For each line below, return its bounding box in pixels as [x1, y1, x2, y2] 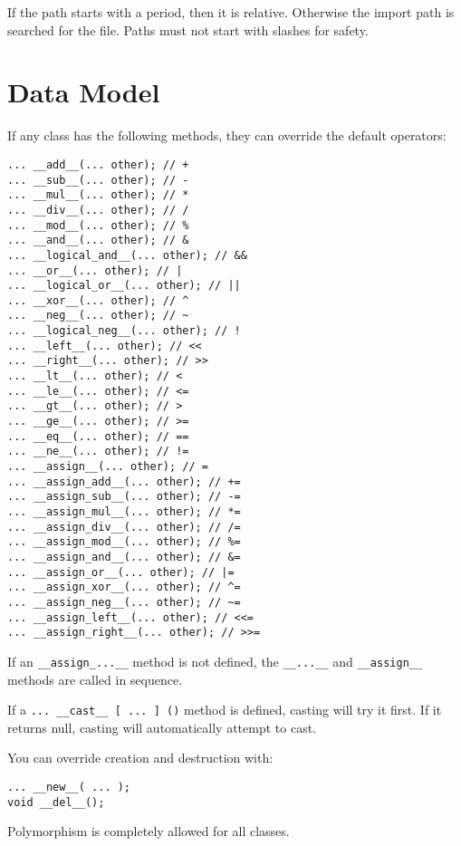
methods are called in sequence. [7, 669, 183, 688]
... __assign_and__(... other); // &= [7, 550, 241, 563]
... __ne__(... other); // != [7, 445, 189, 458]
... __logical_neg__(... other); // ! [7, 324, 241, 338]
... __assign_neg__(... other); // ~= [7, 595, 241, 609]
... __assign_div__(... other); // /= [7, 520, 241, 534]
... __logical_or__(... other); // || [7, 279, 241, 293]
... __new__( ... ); [7, 781, 131, 793]
